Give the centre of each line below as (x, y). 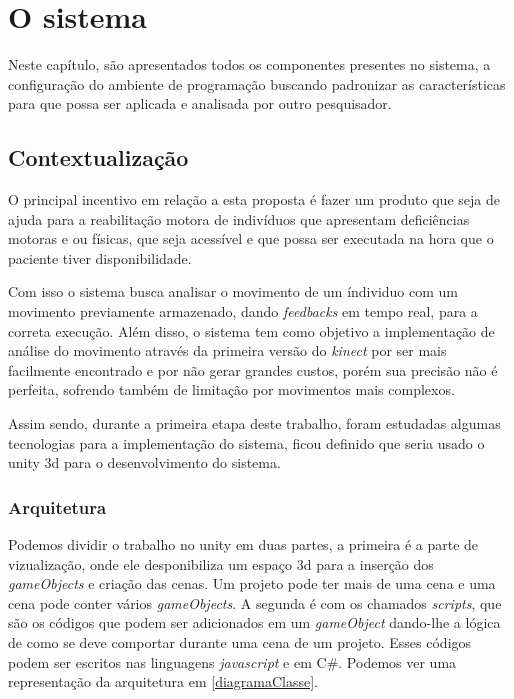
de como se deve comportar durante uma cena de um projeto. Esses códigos (240, 642)
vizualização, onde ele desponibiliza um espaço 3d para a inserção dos (221, 563)
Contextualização (98, 157)
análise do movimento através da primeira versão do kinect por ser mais (227, 350)
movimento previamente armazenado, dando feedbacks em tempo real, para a (243, 311)
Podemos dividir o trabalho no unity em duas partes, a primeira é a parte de (243, 544)
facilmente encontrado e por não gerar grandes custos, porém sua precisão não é (253, 369)
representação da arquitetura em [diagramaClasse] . (163, 681)
